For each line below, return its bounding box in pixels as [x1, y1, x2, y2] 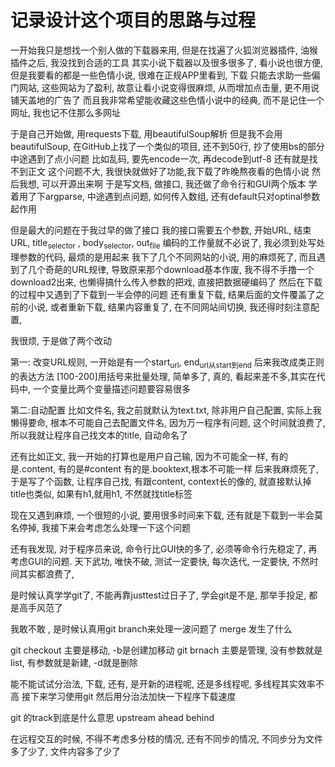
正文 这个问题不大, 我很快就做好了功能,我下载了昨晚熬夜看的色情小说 [27, 165, 310, 177]
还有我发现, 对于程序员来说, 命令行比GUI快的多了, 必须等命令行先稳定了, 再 [10, 542, 318, 555]
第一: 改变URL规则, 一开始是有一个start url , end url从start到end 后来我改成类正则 [10, 356, 325, 370]
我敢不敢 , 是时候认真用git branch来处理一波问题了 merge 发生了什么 [10, 622, 293, 635]
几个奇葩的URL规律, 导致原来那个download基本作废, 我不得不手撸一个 [27, 263, 315, 275]
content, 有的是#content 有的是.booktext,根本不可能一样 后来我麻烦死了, [21, 462, 319, 475]
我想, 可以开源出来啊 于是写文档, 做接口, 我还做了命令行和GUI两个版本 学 [18, 177, 318, 190]
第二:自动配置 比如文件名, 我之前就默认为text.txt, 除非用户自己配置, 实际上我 [10, 404, 322, 416]
